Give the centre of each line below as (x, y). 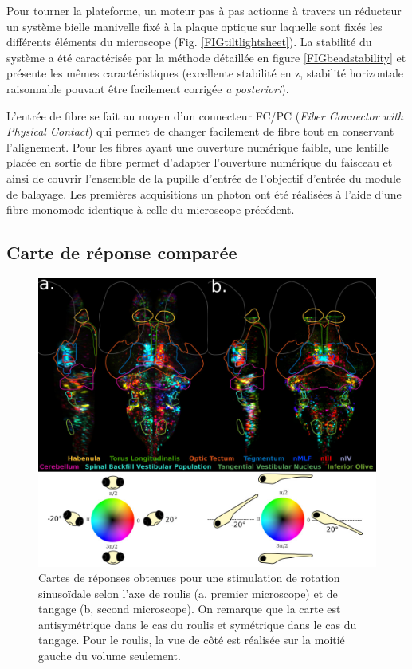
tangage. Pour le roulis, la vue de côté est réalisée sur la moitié (192, 640)
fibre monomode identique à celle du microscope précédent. (151, 209)
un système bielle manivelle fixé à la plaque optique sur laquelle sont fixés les (194, 26)
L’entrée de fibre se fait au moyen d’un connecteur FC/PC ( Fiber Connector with (205, 115)
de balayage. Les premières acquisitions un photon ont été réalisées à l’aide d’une (204, 193)
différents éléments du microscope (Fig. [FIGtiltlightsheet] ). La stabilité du (189, 42)
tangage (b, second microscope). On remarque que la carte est (190, 609)
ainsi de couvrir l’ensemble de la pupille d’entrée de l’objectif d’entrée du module (204, 177)
